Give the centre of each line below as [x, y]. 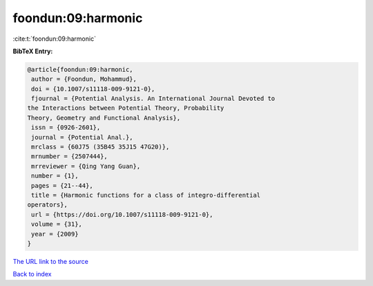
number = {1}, [55, 176]
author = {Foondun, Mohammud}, [84, 79]
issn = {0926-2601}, [66, 127]
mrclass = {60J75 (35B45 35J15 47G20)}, [101, 147]
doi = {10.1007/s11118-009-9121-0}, [93, 89]
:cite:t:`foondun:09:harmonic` [55, 39]
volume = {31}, [57, 224]
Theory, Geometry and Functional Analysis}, [104, 118]
